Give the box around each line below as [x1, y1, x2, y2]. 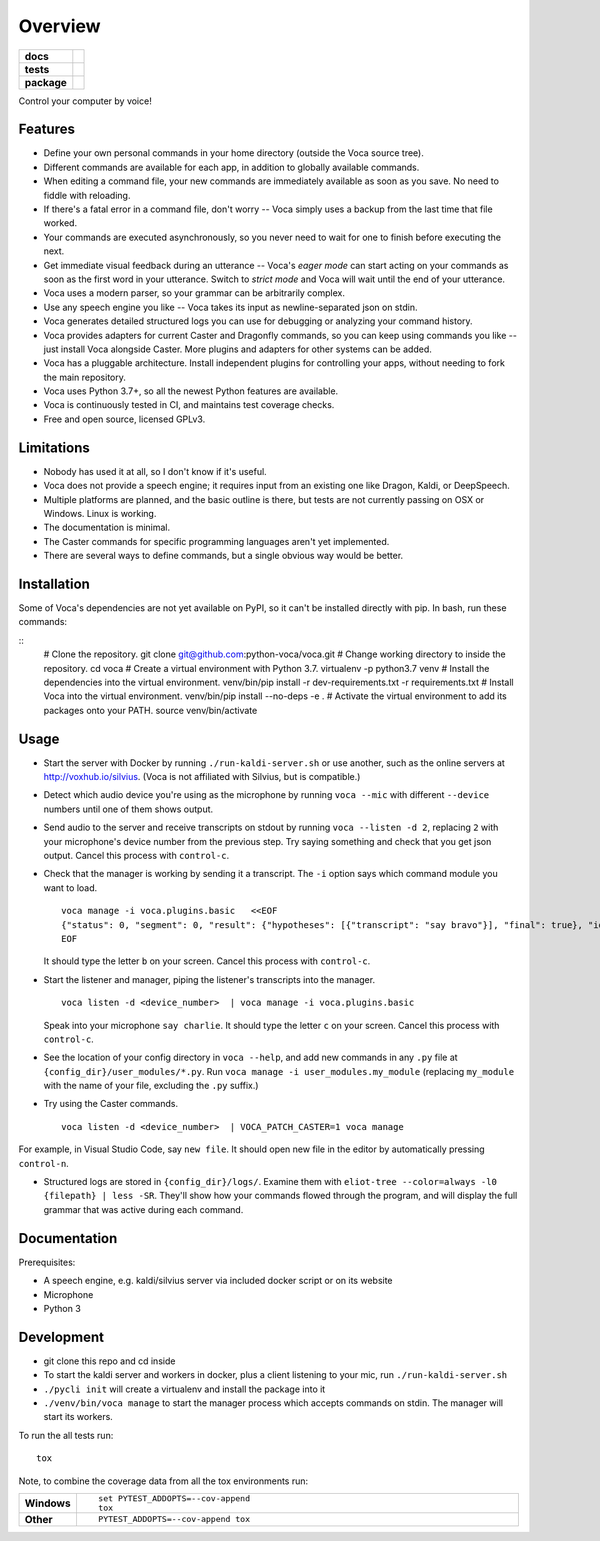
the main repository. [43, 371, 127, 383]
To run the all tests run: [18, 1429, 114, 1441]
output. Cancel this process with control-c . [43, 850, 230, 862]
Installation [18, 575, 90, 592]
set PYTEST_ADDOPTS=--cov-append [98, 1493, 250, 1504]
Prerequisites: [18, 1256, 76, 1268]
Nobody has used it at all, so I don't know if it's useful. [43, 465, 267, 477]
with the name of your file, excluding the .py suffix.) [43, 1080, 259, 1092]
